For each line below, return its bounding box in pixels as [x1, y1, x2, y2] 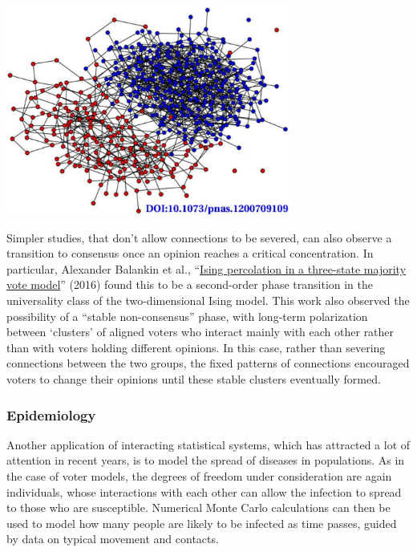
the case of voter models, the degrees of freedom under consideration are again [6, 468, 392, 485]
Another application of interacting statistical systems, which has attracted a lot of [6, 436, 411, 453]
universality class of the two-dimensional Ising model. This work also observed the [6, 292, 410, 309]
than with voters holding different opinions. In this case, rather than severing [6, 339, 386, 355]
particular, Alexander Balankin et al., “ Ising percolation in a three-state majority [6, 260, 407, 277]
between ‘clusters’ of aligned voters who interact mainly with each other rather [6, 323, 395, 340]
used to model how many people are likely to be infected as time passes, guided [6, 514, 397, 531]
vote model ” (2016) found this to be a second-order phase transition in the [6, 276, 373, 293]
